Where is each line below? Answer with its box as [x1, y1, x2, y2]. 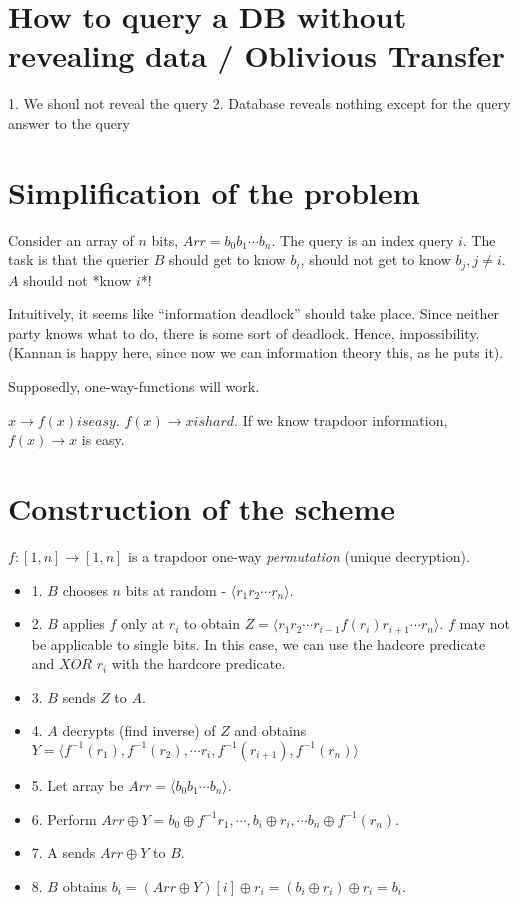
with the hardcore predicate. [111, 653, 286, 674]
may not [459, 613, 510, 634]
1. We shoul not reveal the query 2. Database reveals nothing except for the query [8, 93, 511, 114]
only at [120, 613, 165, 634]
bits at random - [125, 579, 227, 600]
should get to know [168, 249, 286, 270]
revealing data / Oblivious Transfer [8, 35, 505, 76]
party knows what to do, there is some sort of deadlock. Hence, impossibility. [8, 322, 480, 343]
